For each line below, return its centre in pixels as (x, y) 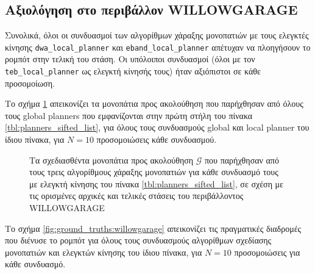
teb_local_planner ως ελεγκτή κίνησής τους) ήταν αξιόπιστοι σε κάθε (133, 71)
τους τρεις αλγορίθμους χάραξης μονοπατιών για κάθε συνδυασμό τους (154, 172)
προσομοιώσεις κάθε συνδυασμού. (157, 139)
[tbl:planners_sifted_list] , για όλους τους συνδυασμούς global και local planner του (157, 127)
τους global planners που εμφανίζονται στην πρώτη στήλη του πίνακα (129, 115)
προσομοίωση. (30, 83)
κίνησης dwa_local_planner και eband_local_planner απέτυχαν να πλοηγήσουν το (158, 47)
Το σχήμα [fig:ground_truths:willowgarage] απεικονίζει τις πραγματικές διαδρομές (153, 228)
